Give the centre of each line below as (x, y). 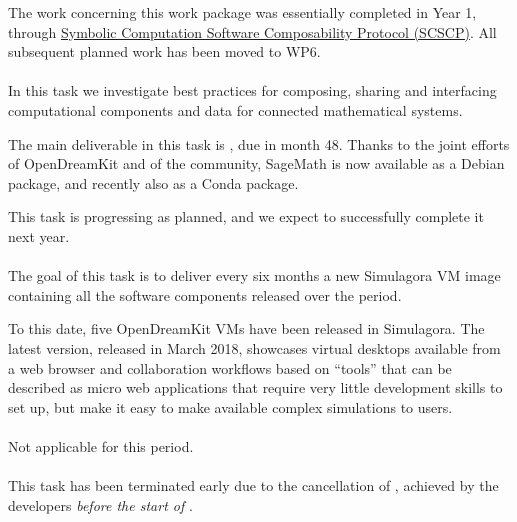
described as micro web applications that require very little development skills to (255, 387)
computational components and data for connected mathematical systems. (235, 109)
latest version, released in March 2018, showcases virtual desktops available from (254, 347)
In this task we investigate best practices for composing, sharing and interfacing (252, 90)
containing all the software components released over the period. (205, 294)
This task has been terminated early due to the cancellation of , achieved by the (253, 485)
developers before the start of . (100, 504)
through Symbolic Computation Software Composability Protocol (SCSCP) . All (252, 31)
